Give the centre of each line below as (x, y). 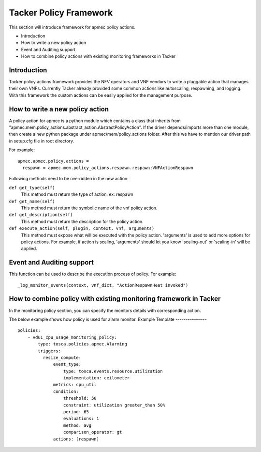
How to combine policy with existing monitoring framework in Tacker (115, 299)
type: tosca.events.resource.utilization (113, 371)
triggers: (50, 351)
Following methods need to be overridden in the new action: (69, 179)
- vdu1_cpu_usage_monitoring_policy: (72, 337)
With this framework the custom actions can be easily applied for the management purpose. (101, 95)
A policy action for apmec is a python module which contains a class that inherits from (95, 121)
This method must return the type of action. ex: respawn (77, 194)
